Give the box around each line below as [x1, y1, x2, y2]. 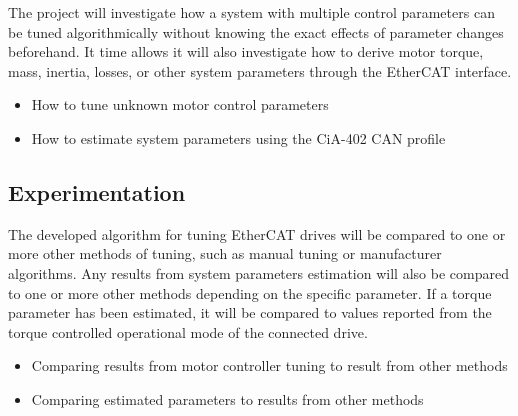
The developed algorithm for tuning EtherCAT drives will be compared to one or [8, 223, 506, 244]
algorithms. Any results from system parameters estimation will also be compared [8, 262, 509, 283]
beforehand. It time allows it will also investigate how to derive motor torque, [8, 41, 484, 62]
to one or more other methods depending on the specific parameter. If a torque [8, 282, 492, 303]
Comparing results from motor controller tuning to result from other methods [31, 355, 508, 376]
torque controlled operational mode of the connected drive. [8, 321, 368, 342]
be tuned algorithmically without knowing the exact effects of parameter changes [8, 21, 504, 42]
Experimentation [8, 176, 186, 207]
